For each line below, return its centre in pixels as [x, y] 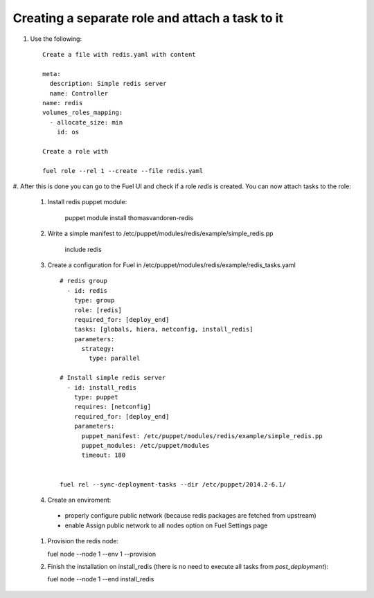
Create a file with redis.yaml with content [119, 54]
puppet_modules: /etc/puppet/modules [145, 445]
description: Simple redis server [108, 84]
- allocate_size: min [86, 122]
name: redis [63, 103]
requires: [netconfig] [113, 407]
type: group [94, 300]
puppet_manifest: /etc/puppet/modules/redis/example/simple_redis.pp [202, 436]
